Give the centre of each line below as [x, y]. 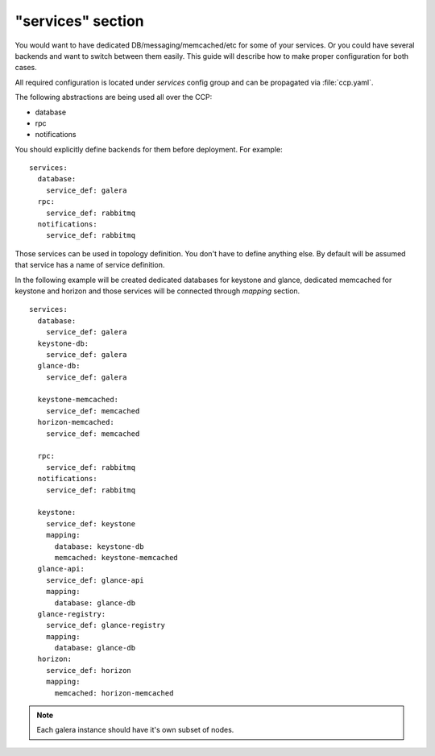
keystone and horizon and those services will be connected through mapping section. [157, 291]
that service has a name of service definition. [90, 265]
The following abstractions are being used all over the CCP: [114, 98]
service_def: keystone [91, 523]
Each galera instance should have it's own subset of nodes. [135, 730]
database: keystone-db [99, 546]
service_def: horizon [89, 670]
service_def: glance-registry [105, 625]
